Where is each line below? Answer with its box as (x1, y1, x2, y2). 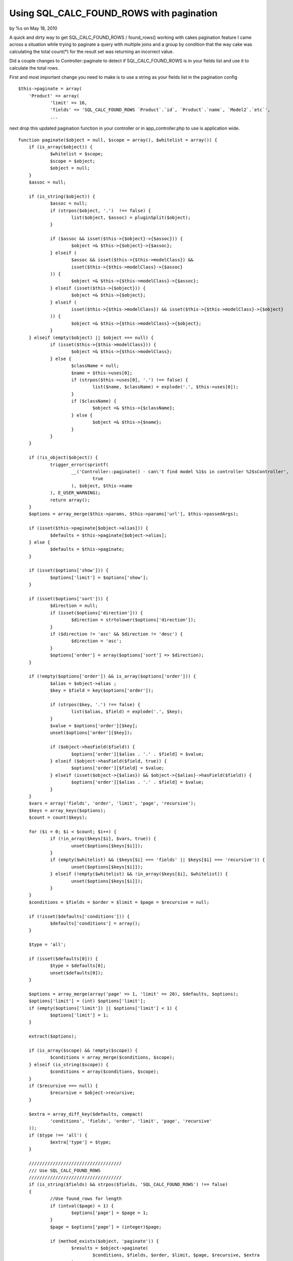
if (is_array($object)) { (28, 144, 93, 150)
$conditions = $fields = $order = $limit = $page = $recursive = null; (28, 899, 209, 905)
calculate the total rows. (9, 65, 59, 71)
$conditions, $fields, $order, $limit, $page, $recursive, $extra (92, 1252, 260, 1258)
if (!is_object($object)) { (28, 454, 98, 461)
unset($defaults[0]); (50, 970, 103, 976)
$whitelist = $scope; (50, 151, 103, 157)
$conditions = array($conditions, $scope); (50, 1069, 159, 1074)
